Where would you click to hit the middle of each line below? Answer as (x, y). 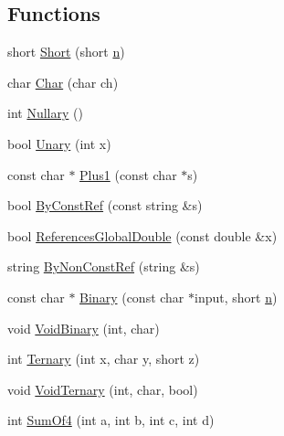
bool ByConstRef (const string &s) (105, 205)
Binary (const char (132, 297)
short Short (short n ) (66, 52)
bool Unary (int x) (59, 143)
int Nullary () (45, 113)
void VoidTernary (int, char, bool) (103, 389)
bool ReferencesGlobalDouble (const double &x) (142, 235)
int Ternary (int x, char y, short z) (104, 359)
